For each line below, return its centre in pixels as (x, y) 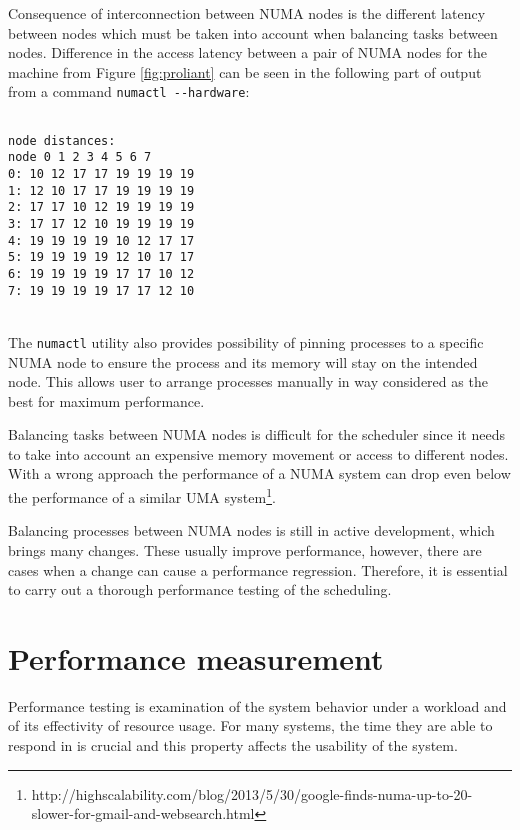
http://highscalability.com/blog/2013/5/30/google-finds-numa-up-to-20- (252, 793)
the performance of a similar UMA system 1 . (142, 495)
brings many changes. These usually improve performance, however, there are (245, 549)
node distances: (62, 140)
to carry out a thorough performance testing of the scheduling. (200, 589)
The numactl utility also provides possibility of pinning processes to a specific (246, 341)
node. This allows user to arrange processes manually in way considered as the (248, 381)
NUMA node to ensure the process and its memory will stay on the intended (243, 361)
